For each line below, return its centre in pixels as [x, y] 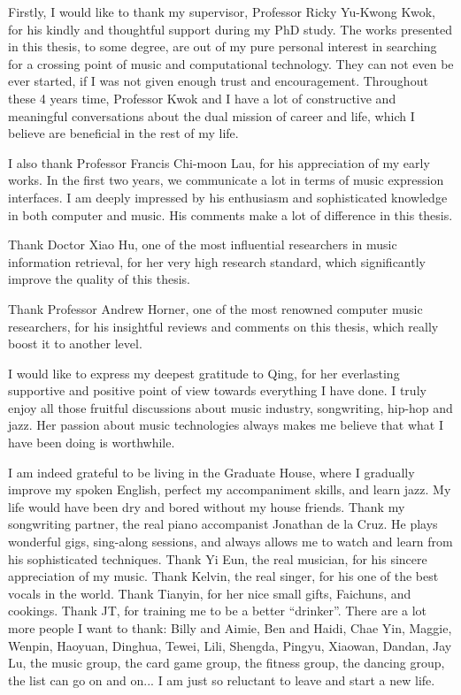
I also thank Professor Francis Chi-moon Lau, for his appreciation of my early [219, 162]
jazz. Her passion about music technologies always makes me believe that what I [226, 425]
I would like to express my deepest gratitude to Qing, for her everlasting [204, 373]
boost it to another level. [75, 344]
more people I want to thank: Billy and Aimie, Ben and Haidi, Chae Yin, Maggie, [230, 628]
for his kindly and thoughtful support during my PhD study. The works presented [230, 29]
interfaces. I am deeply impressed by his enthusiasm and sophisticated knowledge [228, 197]
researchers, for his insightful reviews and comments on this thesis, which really [223, 326]
